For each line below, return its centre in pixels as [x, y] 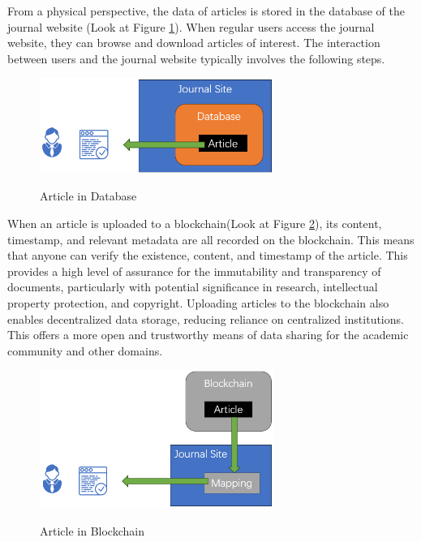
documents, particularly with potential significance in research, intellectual [193, 287]
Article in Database [88, 196]
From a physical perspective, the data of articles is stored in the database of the [206, 11]
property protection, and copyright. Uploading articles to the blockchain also [198, 302]
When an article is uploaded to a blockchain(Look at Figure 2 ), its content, [195, 223]
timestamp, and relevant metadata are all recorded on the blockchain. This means [211, 239]
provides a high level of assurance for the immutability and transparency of [194, 271]
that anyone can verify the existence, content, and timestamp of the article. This [208, 255]
